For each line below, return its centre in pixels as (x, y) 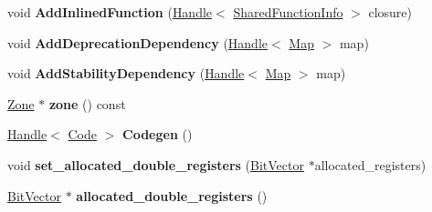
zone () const (87, 103)
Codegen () (158, 134)
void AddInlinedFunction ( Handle (110, 12)
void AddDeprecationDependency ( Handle (138, 42)
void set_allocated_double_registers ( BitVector (156, 164)
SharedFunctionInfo (288, 12)
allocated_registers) (370, 164)
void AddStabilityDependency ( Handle (126, 73)
